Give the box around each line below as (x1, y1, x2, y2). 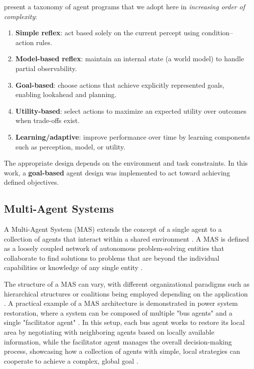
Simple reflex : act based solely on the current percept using (15, 27, 200, 38)
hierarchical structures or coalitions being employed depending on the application (4, 288, 248, 298)
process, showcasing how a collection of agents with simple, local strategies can (4, 346, 240, 356)
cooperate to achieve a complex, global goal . (4, 355, 139, 366)
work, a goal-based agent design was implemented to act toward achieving (4, 167, 230, 177)
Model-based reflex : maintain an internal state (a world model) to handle (15, 53, 244, 64)
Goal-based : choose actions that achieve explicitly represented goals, (15, 79, 225, 90)
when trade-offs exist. (15, 115, 80, 125)
